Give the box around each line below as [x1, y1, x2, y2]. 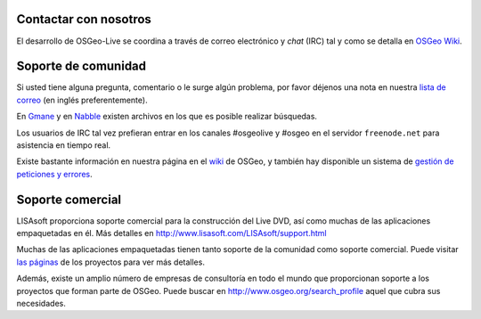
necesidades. [16, 299, 66, 309]
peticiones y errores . [16, 168, 93, 179]
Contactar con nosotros [16, 12, 151, 27]
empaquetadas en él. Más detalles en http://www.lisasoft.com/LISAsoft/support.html [16, 228, 327, 239]
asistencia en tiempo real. [16, 139, 111, 151]
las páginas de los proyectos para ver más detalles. [16, 257, 205, 267]
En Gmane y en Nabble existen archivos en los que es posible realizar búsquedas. [16, 111, 318, 122]
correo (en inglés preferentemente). [16, 94, 148, 105]
